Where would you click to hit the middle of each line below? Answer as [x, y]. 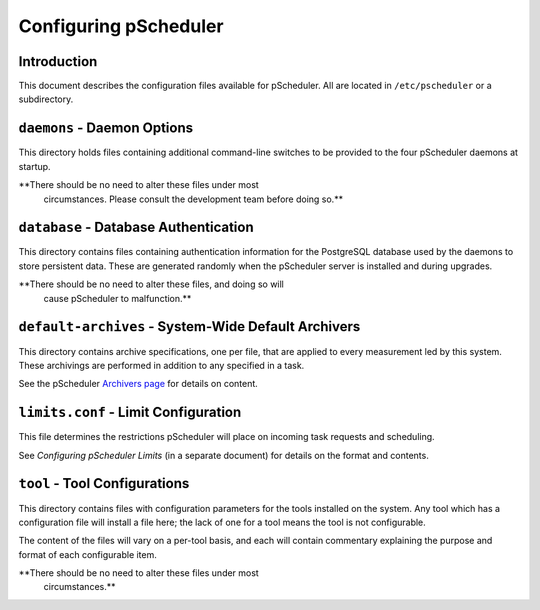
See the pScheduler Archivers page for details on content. [138, 384]
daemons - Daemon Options [106, 128]
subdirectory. [46, 99]
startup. [34, 166]
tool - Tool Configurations [104, 483]
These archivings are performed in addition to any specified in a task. [161, 365]
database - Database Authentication [136, 227]
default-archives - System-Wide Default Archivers [189, 326]
